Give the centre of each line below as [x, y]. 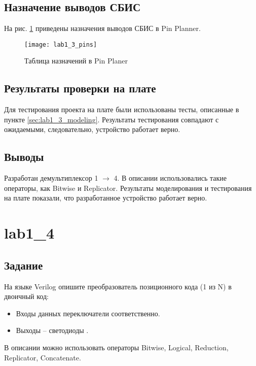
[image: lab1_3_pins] [61, 44]
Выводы [24, 157]
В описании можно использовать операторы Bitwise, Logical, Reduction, [116, 347]
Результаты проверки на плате [80, 88]
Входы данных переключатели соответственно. [88, 313]
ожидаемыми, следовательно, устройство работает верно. [92, 129]
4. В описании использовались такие [170, 178]
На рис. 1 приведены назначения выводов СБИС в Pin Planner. [102, 28]
